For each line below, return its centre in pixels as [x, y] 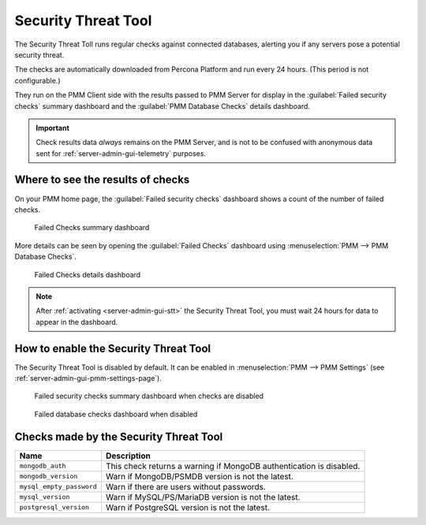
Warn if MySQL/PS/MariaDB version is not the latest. [203, 497]
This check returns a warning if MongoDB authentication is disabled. [233, 466]
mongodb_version [49, 477]
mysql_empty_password [58, 487]
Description [128, 456]
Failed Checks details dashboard [88, 274]
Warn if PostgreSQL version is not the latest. [187, 507]
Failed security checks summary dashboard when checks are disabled [149, 396]
